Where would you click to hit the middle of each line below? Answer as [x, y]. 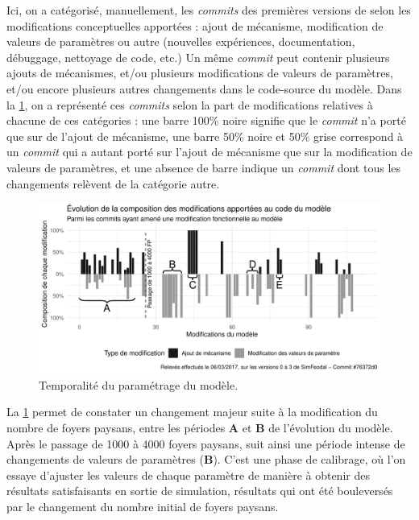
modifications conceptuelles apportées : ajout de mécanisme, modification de [195, 25]
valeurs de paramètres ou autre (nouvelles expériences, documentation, [181, 41]
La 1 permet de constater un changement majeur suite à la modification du [192, 412]
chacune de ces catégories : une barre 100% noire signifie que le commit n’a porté [206, 120]
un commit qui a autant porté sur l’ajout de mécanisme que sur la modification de [209, 152]
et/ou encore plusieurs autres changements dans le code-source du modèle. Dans [204, 88]
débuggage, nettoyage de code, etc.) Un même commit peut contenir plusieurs [198, 57]
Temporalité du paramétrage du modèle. [139, 384]
